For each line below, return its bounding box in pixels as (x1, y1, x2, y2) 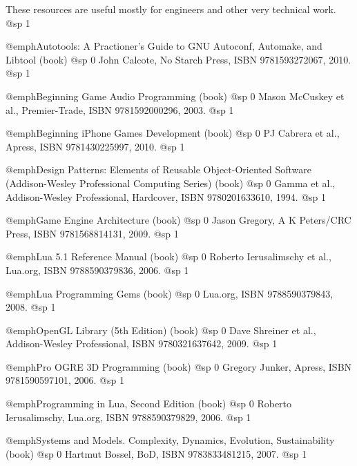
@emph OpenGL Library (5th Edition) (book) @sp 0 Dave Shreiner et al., (6, 322, 316, 337)
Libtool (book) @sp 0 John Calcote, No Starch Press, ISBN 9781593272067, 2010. (6, 52, 351, 66)
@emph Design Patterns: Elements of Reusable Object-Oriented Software (6, 162, 311, 177)
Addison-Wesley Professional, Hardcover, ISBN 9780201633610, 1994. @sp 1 (6, 189, 327, 204)
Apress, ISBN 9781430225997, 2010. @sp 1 (6, 139, 185, 153)
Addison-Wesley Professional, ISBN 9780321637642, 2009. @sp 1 (6, 336, 278, 351)
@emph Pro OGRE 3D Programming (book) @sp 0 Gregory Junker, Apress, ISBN (6, 359, 352, 373)
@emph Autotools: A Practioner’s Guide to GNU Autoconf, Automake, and (6, 39, 322, 53)
